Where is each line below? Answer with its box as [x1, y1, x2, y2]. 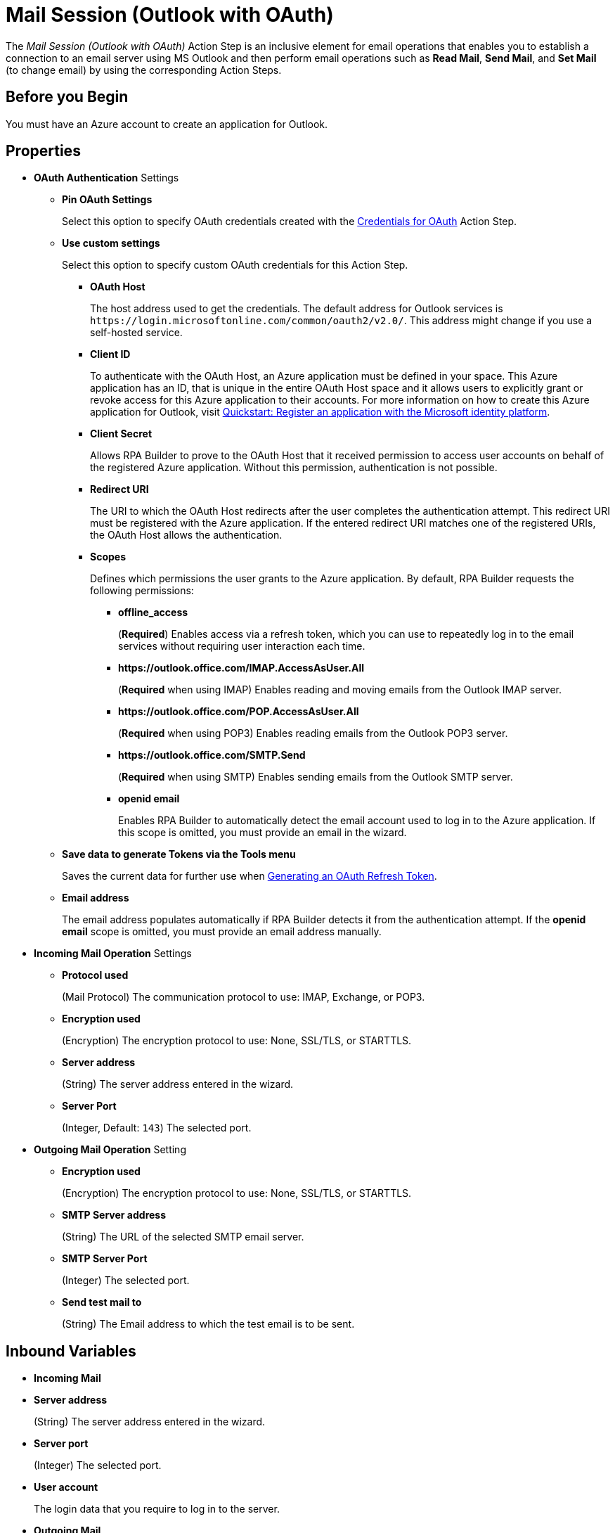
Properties [6, 142, 81, 160]
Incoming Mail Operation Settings [34, 947, 192, 960]
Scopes [90, 551, 126, 563]
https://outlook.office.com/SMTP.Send [118, 749, 306, 762]
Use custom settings [62, 237, 160, 250]
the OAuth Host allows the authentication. [90, 529, 283, 541]
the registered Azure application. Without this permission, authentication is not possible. [90, 461, 498, 474]
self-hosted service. [90, 326, 183, 339]
